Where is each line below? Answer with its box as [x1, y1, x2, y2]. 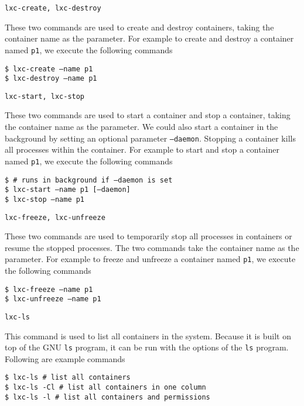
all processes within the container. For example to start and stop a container [5, 143, 279, 156]
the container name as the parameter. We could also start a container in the [5, 121, 278, 133]
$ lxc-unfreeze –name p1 [5, 295, 101, 304]
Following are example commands [5, 352, 125, 364]
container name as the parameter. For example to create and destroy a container [5, 32, 294, 44]
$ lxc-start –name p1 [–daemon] [5, 185, 131, 194]
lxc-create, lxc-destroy [5, 4, 101, 12]
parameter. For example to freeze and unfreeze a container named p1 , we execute [5, 253, 296, 265]
